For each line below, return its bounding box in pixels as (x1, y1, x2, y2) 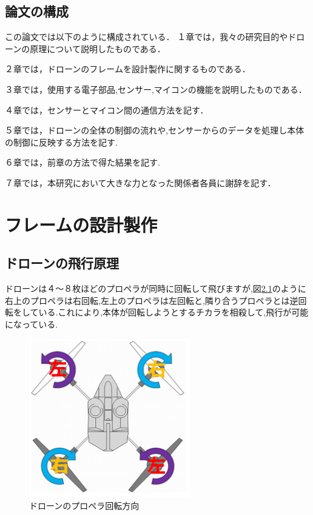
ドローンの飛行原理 (5, 254, 119, 272)
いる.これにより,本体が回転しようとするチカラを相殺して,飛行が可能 (38, 306, 309, 318)
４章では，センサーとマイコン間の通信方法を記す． (5, 103, 209, 116)
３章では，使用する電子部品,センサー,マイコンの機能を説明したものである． (5, 82, 307, 95)
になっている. (5, 317, 58, 330)
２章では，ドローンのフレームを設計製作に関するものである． (5, 62, 251, 75)
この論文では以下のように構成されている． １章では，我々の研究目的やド (5, 30, 297, 43)
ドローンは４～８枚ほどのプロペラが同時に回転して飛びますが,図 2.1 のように (5, 282, 306, 295)
